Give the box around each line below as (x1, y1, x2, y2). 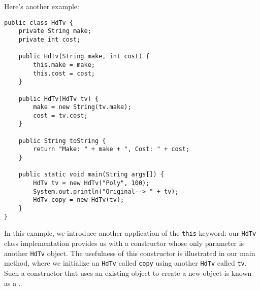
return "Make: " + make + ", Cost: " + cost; (33, 146, 190, 153)
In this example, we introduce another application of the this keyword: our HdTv (4, 228, 256, 238)
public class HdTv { (4, 19, 74, 26)
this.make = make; (33, 61, 95, 68)
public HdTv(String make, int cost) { (18, 53, 150, 60)
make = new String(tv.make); (33, 103, 132, 111)
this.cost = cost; (33, 69, 95, 77)
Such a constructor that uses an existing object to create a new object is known (4, 267, 252, 278)
